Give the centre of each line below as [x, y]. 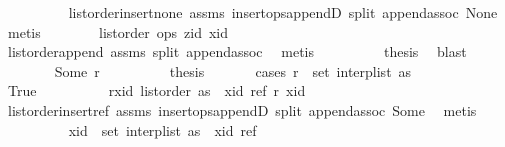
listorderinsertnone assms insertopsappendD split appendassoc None [283, 12]
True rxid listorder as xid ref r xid [156, 90]
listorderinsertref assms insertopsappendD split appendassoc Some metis [242, 109]
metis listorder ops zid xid [118, 31]
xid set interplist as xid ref [162, 129]
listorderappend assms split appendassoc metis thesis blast [237, 51]
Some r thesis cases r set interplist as [233, 70]
